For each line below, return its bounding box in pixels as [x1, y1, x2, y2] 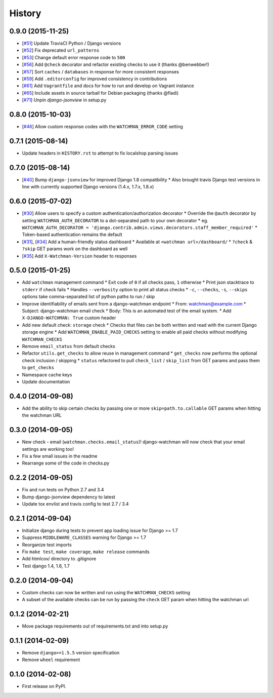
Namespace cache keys [22, 371, 72, 377]
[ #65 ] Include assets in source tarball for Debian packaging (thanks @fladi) [22, 90, 179, 96]
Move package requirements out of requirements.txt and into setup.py [22, 623, 168, 629]
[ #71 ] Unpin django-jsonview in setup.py [22, 97, 107, 103]
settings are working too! [22, 446, 74, 452]
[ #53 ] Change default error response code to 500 [22, 54, 126, 60]
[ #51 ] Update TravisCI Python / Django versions [22, 41, 121, 47]
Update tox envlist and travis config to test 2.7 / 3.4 [22, 500, 129, 507]
